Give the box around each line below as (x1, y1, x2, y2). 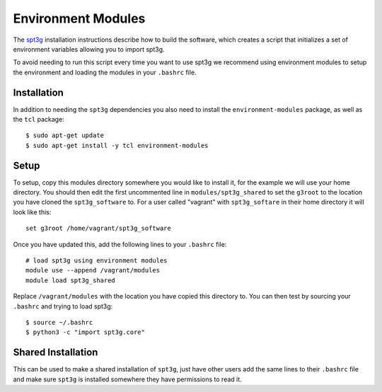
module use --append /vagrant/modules (25, 266, 161, 275)
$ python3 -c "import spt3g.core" (25, 328, 145, 336)
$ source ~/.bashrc (25, 318, 93, 326)
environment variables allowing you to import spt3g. (13, 45, 166, 53)
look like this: (13, 207, 52, 216)
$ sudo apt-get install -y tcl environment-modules (25, 142, 209, 149)
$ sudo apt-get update (25, 132, 105, 139)
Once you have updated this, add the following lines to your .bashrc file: (13, 240, 227, 248)
